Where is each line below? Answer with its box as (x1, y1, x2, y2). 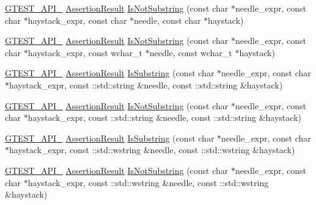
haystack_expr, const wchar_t (28, 46, 143, 59)
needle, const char (134, 13, 201, 26)
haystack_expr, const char (28, 13, 127, 26)
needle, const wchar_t (149, 46, 232, 59)
